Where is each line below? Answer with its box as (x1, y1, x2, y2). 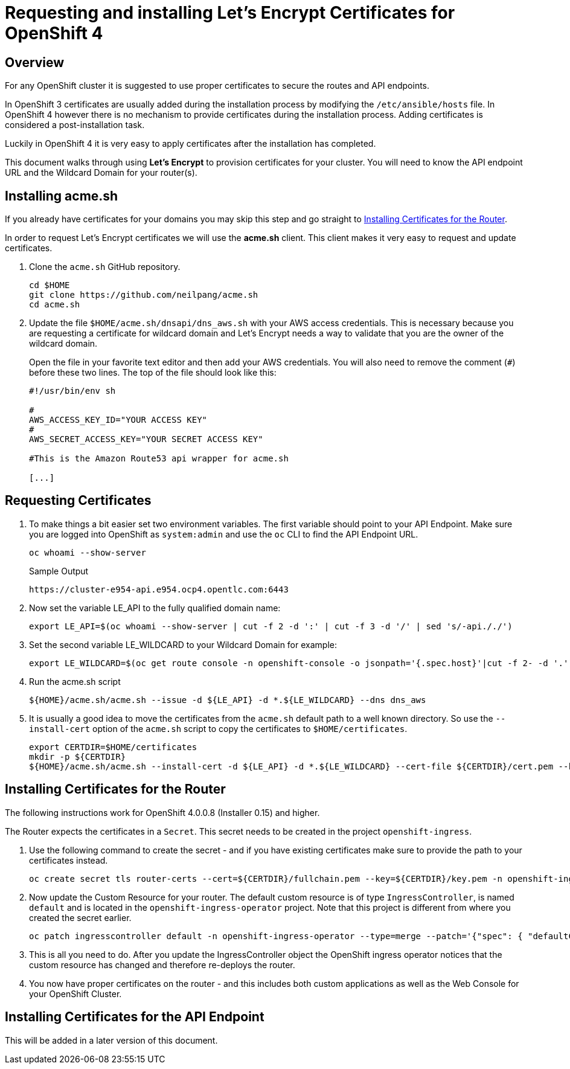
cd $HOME (29, 280, 70, 291)
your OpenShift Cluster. (29, 988, 122, 999)
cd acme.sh (29, 300, 80, 310)
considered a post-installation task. (5, 120, 145, 130)
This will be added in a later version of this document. (5, 1035, 218, 1045)
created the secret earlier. (29, 912, 132, 923)
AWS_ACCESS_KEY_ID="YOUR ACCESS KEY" (29, 415, 208, 425)
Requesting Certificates (5, 493, 152, 509)
